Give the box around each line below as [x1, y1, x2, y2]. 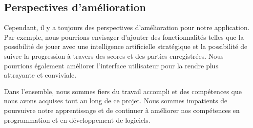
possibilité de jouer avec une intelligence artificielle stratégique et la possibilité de [4, 41, 248, 51]
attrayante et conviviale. [4, 70, 77, 80]
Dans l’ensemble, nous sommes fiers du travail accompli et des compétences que [4, 86, 242, 96]
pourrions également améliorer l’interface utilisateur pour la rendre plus [4, 60, 218, 70]
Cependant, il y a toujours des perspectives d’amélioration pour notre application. [4, 22, 250, 32]
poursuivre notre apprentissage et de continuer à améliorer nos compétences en [4, 105, 240, 115]
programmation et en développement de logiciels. [4, 114, 150, 125]
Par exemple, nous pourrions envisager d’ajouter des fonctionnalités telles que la [4, 32, 244, 42]
